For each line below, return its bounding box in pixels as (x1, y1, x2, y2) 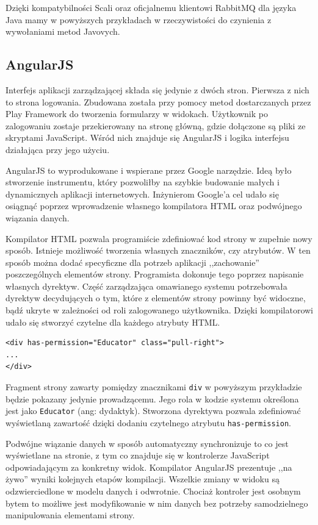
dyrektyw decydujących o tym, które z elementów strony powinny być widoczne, (5, 291, 306, 304)
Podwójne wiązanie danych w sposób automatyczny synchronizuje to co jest (5, 437, 289, 449)
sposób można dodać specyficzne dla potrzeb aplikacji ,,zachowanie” (5, 255, 259, 268)
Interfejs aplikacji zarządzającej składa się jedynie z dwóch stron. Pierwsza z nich (5, 83, 309, 96)
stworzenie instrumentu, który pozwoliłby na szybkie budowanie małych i (5, 176, 280, 188)
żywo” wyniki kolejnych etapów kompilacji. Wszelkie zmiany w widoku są (5, 473, 280, 485)
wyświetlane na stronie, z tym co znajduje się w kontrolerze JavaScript (5, 449, 270, 462)
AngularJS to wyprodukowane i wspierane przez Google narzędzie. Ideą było (5, 163, 292, 176)
